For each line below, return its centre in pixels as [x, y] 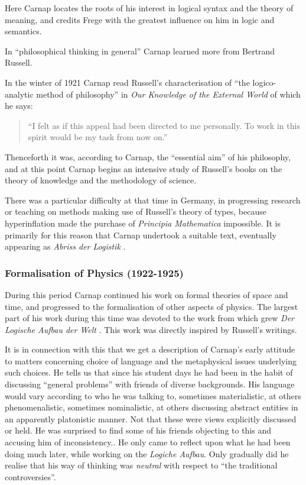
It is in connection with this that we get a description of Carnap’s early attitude [150, 349]
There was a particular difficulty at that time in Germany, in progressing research [153, 200]
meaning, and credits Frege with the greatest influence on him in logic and [140, 19]
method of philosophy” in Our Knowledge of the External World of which [168, 94]
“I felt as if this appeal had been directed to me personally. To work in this [164, 125]
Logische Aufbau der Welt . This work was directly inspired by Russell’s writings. [151, 329]
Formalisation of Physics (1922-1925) [94, 272]
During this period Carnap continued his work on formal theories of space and [147, 294]
